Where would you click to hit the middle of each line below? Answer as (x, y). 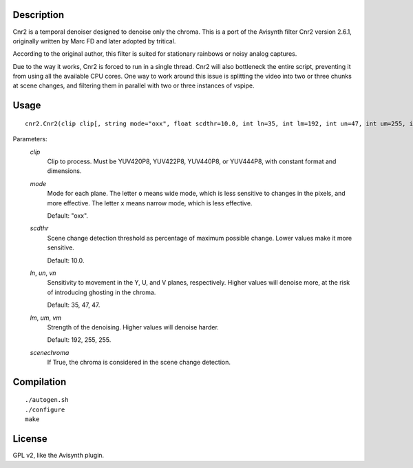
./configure (45, 409)
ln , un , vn (43, 273)
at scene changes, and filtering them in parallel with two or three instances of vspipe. (134, 85)
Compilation (40, 381)
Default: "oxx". (68, 216)
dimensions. (64, 171)
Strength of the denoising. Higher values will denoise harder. (133, 327)
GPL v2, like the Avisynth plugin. (59, 456)
